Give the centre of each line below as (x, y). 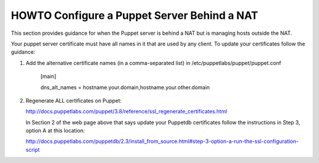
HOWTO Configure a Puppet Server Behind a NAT (134, 15)
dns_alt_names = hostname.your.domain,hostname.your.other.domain (125, 87)
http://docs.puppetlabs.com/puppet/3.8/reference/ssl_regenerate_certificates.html (126, 112)
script (33, 149)
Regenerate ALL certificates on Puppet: (74, 100)
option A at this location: (55, 131)
